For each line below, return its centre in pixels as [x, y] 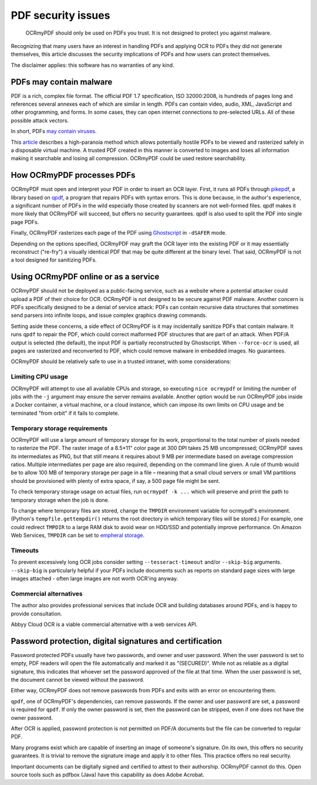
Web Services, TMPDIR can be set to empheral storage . [78, 535]
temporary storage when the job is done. [60, 500]
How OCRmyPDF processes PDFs [73, 175]
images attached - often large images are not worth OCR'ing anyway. [95, 578]
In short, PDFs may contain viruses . [54, 131]
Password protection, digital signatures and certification [117, 641]
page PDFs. [25, 222]
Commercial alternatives [47, 594]
